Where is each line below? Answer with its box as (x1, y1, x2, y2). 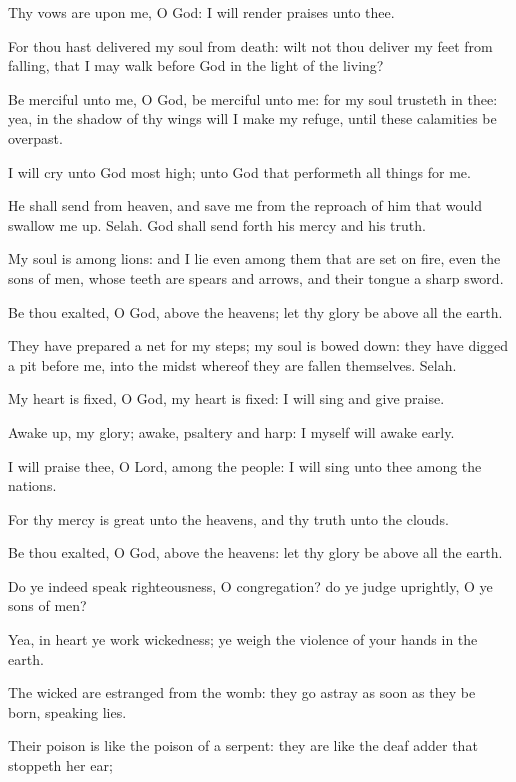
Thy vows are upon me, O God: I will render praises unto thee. (8, 2, 395, 22)
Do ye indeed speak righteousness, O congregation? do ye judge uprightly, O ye (8, 575, 493, 596)
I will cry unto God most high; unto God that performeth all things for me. (8, 161, 471, 182)
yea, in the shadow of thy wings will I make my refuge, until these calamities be (8, 108, 497, 129)
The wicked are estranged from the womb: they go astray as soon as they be (8, 682, 476, 703)
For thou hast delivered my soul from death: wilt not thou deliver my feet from (8, 35, 493, 56)
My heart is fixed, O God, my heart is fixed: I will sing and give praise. (8, 388, 445, 409)
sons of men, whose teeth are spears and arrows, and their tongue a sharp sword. (8, 267, 504, 288)
